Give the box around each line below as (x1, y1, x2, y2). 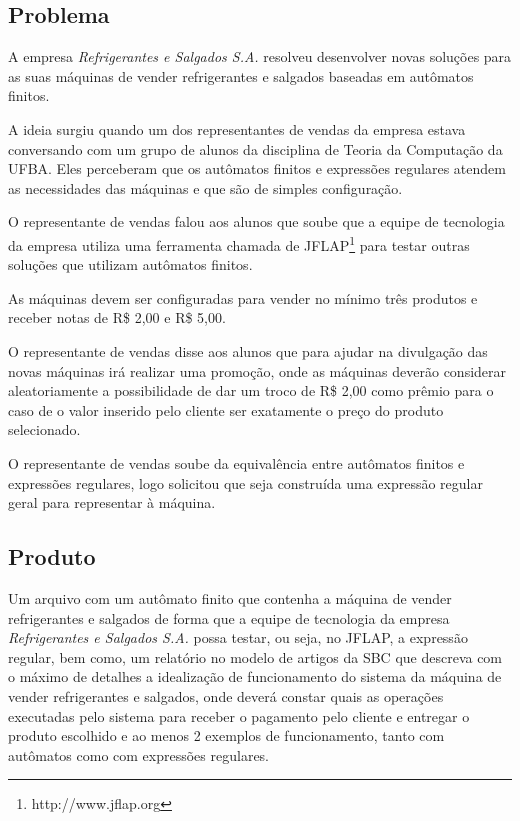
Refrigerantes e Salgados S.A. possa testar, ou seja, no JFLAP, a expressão (8, 627, 468, 648)
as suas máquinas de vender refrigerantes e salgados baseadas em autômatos (8, 65, 474, 86)
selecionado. (8, 419, 81, 440)
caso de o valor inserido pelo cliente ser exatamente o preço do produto (8, 399, 444, 420)
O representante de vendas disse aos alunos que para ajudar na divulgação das (8, 340, 488, 361)
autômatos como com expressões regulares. (8, 744, 270, 765)
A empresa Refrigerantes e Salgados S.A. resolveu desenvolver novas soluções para (8, 46, 512, 67)
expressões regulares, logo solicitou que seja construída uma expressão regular (8, 472, 483, 493)
